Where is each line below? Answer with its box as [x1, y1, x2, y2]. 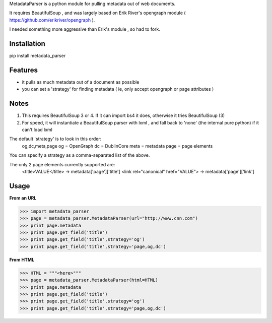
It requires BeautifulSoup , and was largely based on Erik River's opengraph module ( [9, 10, 186, 16]
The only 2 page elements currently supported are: [9, 161, 115, 167]
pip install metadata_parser [9, 53, 66, 59]
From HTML [9, 256, 35, 263]
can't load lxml [22, 126, 52, 133]
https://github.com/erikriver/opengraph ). [9, 17, 95, 23]
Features [9, 66, 38, 74]
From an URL [9, 195, 37, 201]
